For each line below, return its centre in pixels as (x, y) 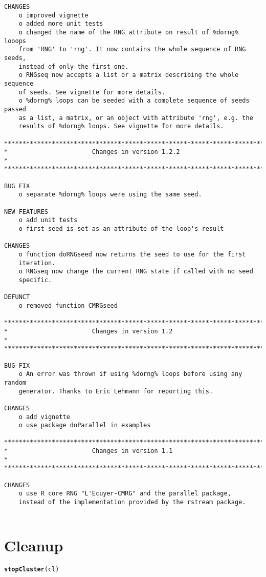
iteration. (37, 263)
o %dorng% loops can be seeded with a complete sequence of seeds (134, 101)
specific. (35, 280)
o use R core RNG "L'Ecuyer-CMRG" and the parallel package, (125, 494)
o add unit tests (48, 220)
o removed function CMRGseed (68, 305)
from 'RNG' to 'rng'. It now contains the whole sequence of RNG (132, 49)
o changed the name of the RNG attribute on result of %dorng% (129, 32)
